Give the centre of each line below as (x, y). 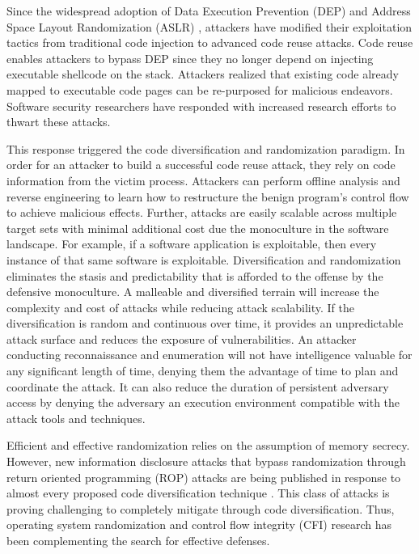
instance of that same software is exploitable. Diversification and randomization (204, 259)
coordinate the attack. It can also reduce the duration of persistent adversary (198, 386)
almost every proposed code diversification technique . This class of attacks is (198, 493)
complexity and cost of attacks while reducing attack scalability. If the (180, 307)
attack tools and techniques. (76, 418)
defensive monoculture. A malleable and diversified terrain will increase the (193, 292)
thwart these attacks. (59, 122)
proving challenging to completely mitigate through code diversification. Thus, (201, 508)
